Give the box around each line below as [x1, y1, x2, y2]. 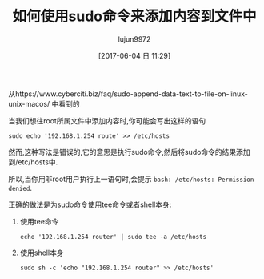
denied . [8, 183, 32, 192]
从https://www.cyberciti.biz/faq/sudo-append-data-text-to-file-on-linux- [8, 89, 248, 99]
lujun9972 [118, 34, 151, 44]
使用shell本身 [19, 248, 64, 257]
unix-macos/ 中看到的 [8, 99, 80, 108]
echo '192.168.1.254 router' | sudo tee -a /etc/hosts [19, 232, 207, 241]
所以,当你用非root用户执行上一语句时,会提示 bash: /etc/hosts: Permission [8, 174, 254, 184]
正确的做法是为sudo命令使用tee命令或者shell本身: [8, 200, 172, 209]
